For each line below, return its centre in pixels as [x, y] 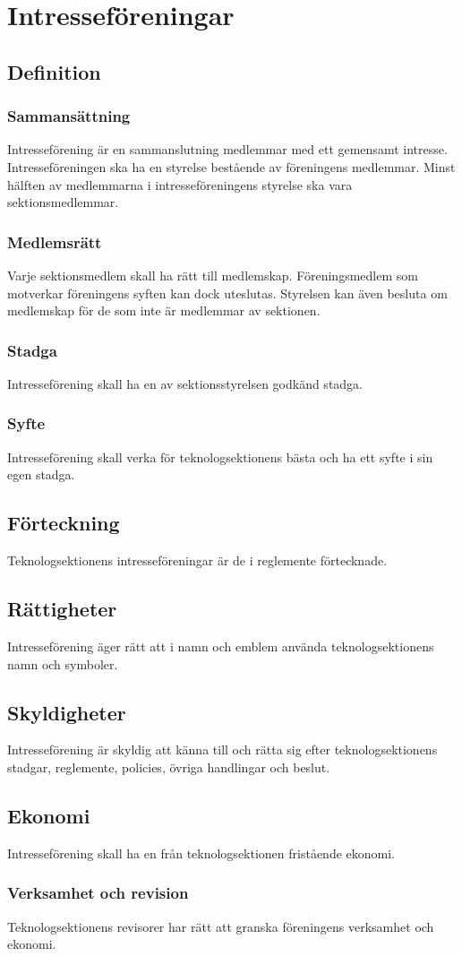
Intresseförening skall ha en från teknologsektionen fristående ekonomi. [201, 853]
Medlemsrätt [55, 241]
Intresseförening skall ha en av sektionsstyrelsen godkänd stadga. [185, 383]
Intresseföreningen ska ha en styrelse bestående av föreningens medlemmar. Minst [231, 166]
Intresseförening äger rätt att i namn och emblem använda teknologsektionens [221, 646]
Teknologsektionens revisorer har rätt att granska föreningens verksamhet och [221, 926]
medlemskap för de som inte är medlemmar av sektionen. [164, 310]
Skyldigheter [67, 712]
